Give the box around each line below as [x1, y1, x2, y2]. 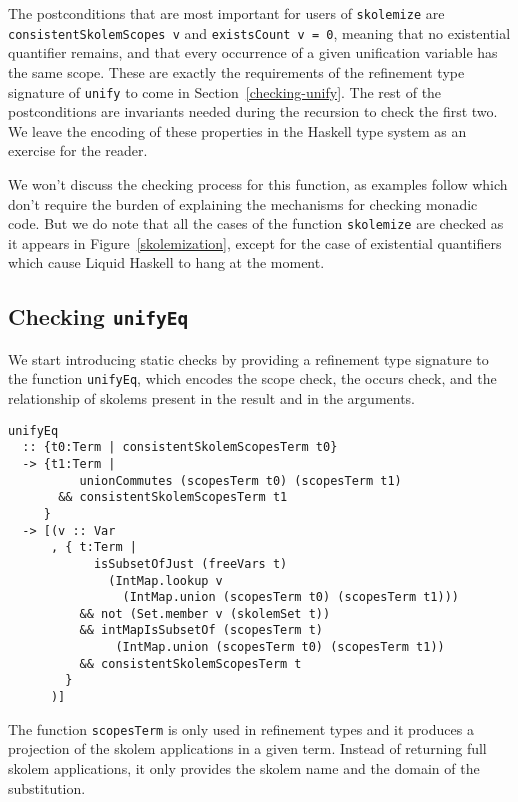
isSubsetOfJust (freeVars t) [93, 556, 288, 571]
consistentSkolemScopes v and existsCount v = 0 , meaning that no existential [8, 22, 511, 43]
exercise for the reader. [8, 140, 148, 161]
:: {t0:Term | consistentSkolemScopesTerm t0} [22, 440, 338, 455]
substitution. [8, 777, 86, 798]
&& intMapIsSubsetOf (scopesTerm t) [79, 623, 323, 638]
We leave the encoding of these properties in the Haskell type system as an [8, 120, 467, 141]
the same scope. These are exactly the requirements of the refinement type [8, 61, 465, 82]
